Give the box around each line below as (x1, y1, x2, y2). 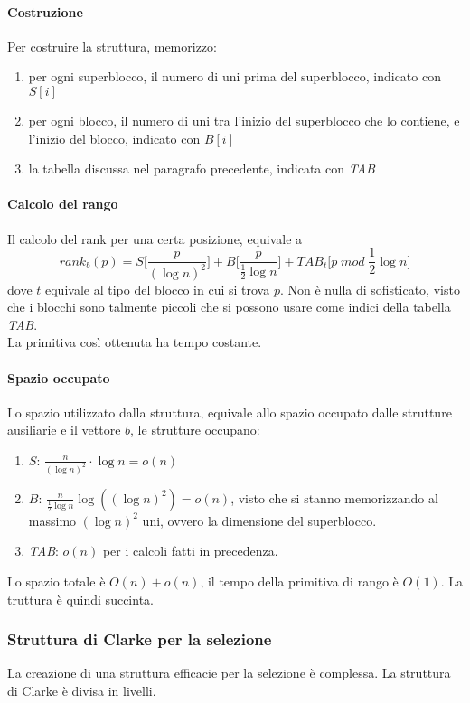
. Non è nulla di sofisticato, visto (279, 279, 460, 298)
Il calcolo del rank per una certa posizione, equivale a (7, 229, 303, 248)
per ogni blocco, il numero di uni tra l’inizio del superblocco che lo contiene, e (28, 110, 460, 129)
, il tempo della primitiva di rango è (200, 571, 399, 590)
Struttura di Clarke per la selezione (7, 628, 272, 651)
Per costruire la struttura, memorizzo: (7, 36, 217, 55)
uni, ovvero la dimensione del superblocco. (142, 511, 377, 530)
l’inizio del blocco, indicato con (28, 128, 201, 147)
